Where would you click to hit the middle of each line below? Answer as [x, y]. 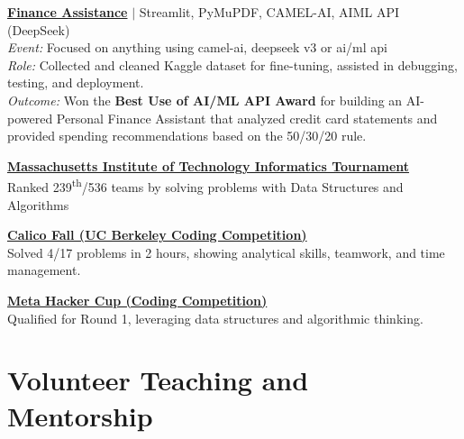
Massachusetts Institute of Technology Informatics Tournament [209, 165]
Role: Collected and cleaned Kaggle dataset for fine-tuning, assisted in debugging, [232, 64]
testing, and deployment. [76, 82]
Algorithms [38, 204]
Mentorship [80, 415]
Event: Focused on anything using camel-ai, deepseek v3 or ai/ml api [197, 47]
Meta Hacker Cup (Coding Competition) [137, 300]
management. [44, 270]
